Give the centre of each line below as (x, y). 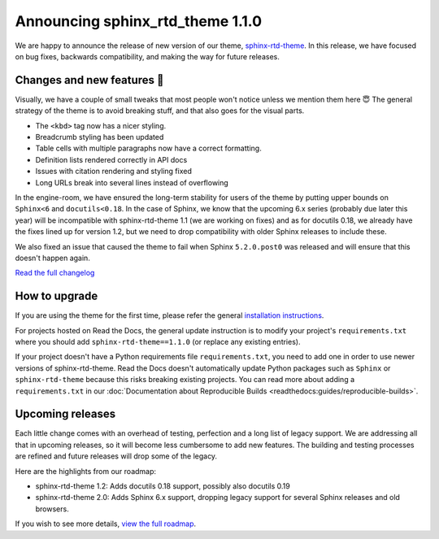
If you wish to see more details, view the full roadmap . (106, 524)
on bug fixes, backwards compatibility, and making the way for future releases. (147, 56)
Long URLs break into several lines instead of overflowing (132, 182)
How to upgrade (57, 296)
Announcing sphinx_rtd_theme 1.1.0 (139, 21)
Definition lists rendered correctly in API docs (111, 159)
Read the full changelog (55, 273)
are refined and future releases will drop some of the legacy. (116, 456)
